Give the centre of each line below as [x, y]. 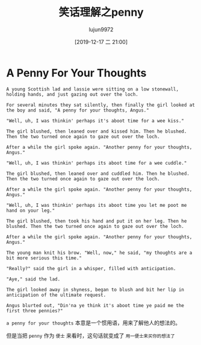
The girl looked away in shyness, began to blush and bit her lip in [95, 290]
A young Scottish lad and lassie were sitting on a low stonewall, [93, 89]
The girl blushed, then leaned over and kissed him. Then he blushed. [97, 131]
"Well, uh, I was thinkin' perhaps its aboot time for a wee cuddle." [97, 163]
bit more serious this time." [44, 258]
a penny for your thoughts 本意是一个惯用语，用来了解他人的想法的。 [93, 323]
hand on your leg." [31, 210]
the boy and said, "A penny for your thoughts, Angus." [78, 110]
